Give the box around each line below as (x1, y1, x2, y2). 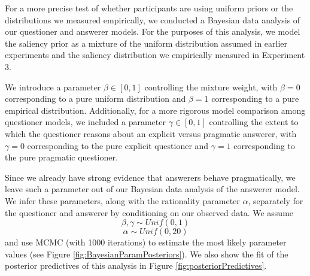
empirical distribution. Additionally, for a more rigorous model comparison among (5, 104, 306, 116)
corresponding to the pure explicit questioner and (27, 139, 209, 151)
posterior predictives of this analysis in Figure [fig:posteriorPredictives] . (5, 259, 267, 272)
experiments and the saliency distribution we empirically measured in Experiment (5, 48, 305, 61)
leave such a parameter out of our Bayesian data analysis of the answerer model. (5, 183, 300, 195)
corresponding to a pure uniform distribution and (5, 92, 186, 105)
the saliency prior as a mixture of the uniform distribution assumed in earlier (5, 37, 288, 49)
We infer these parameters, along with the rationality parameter (5, 194, 240, 207)
